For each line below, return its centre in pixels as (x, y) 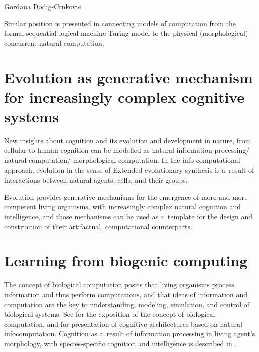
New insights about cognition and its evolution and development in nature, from (128, 140)
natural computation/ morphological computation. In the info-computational (122, 160)
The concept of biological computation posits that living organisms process (119, 285)
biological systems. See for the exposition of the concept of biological (110, 314)
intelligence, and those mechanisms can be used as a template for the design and (128, 216)
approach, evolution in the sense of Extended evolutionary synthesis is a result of (129, 170)
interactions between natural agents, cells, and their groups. (96, 180)
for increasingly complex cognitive (124, 97)
